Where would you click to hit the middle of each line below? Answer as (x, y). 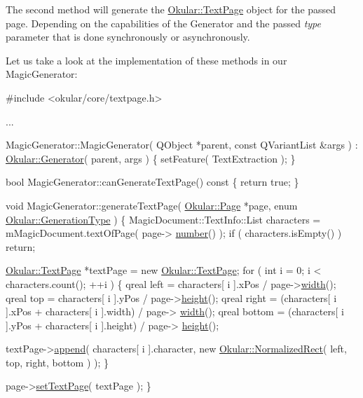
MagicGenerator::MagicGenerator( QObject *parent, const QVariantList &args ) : (182, 145)
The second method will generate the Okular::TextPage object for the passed (171, 9)
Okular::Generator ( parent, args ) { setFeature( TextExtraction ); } (151, 158)
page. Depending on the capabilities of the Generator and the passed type (164, 23)
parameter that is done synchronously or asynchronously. (128, 37)
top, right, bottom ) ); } (57, 362)
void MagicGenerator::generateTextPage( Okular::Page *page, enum (152, 205)
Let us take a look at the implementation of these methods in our (146, 60)
